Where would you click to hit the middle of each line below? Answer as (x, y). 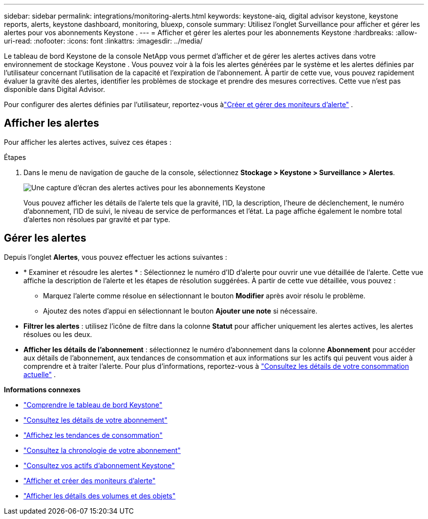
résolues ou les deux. (58, 334)
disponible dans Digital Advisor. (55, 89)
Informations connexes (42, 389)
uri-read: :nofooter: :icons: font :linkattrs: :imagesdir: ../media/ (103, 41)
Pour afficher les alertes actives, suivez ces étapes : (88, 142)
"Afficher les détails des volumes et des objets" (100, 496)
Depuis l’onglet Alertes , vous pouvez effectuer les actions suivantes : (116, 257)
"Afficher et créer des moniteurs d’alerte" (90, 480)
